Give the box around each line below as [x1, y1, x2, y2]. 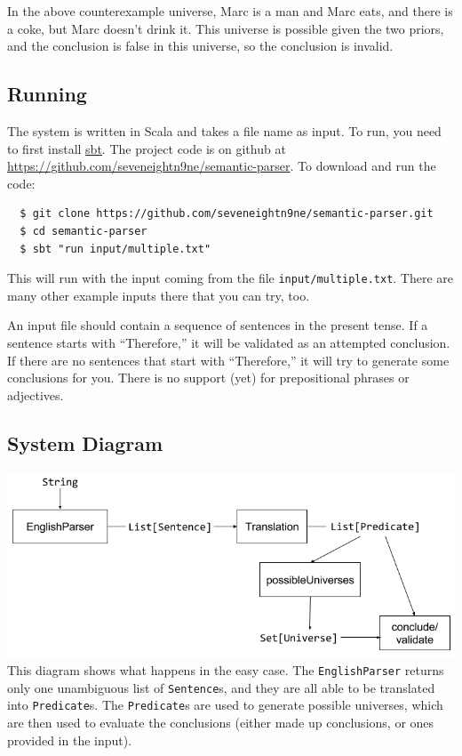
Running [7, 80, 87, 108]
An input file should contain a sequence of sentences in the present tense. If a [7, 316, 428, 334]
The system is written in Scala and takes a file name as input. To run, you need [7, 121, 442, 140]
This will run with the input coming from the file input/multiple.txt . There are [7, 269, 454, 287]
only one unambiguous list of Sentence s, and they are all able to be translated [7, 678, 435, 696]
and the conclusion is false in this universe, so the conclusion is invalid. [7, 36, 394, 55]
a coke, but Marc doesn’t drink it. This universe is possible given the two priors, [7, 19, 444, 37]
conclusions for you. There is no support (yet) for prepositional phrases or [7, 368, 410, 387]
